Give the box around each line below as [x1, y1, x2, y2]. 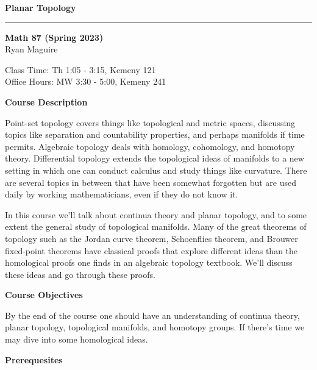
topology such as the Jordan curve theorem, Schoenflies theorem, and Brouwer [5, 232, 298, 244]
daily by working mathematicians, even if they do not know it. [5, 188, 238, 201]
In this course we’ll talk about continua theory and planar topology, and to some [5, 208, 307, 221]
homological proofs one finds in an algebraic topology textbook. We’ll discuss [5, 256, 293, 269]
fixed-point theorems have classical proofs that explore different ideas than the [5, 244, 298, 257]
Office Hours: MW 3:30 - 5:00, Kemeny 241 [5, 75, 166, 88]
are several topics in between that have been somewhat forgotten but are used [5, 176, 296, 188]
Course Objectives [5, 288, 83, 301]
